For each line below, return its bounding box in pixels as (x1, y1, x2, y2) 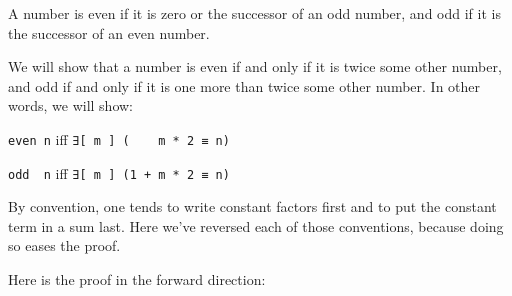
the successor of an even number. (8, 22, 210, 43)
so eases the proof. (8, 235, 121, 256)
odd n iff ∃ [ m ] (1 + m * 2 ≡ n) (8, 162, 230, 183)
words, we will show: (8, 95, 134, 116)
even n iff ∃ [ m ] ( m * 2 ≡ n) (8, 128, 230, 149)
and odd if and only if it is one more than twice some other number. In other (8, 75, 481, 96)
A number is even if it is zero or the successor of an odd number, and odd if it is (8, 3, 501, 23)
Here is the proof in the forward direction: (8, 269, 266, 290)
